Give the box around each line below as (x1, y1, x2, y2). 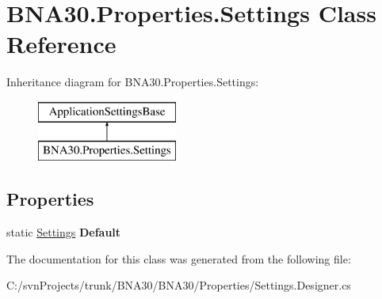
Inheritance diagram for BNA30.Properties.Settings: (6, 74, 259, 90)
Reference (6, 28, 117, 60)
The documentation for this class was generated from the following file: (6, 250, 351, 267)
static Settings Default (6, 224, 121, 240)
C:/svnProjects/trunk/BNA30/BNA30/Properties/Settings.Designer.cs (6, 277, 351, 293)
